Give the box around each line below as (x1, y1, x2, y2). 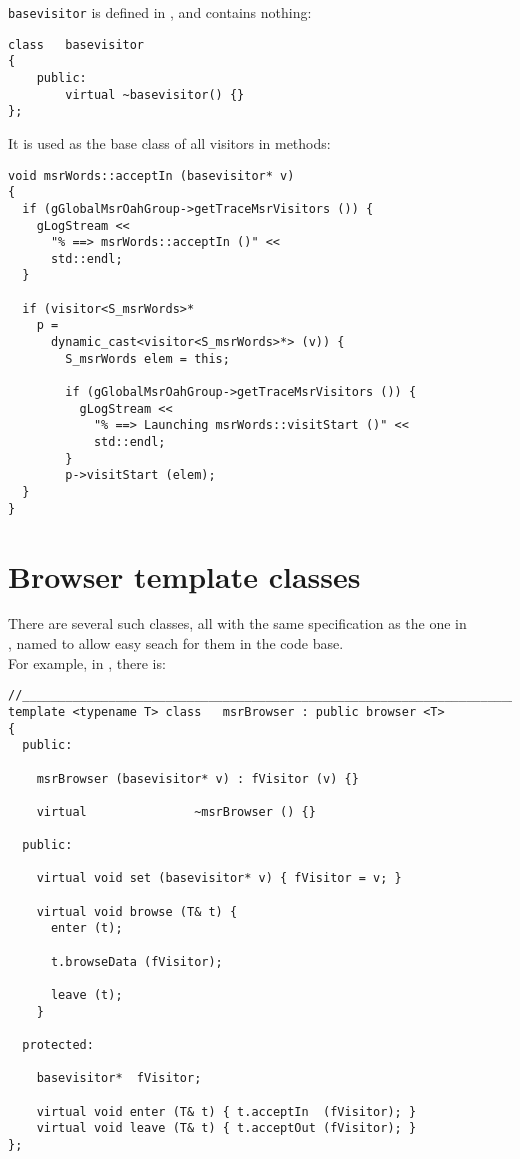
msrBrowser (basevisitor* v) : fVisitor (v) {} (36, 771, 359, 786)
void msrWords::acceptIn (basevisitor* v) (8, 168, 295, 183)
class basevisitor (8, 37, 145, 52)
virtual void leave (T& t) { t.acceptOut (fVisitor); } (36, 1121, 417, 1136)
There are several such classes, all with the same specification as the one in (8, 613, 467, 634)
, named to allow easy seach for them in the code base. (8, 633, 344, 654)
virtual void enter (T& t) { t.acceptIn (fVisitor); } (36, 1104, 417, 1119)
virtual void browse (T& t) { (36, 904, 238, 919)
